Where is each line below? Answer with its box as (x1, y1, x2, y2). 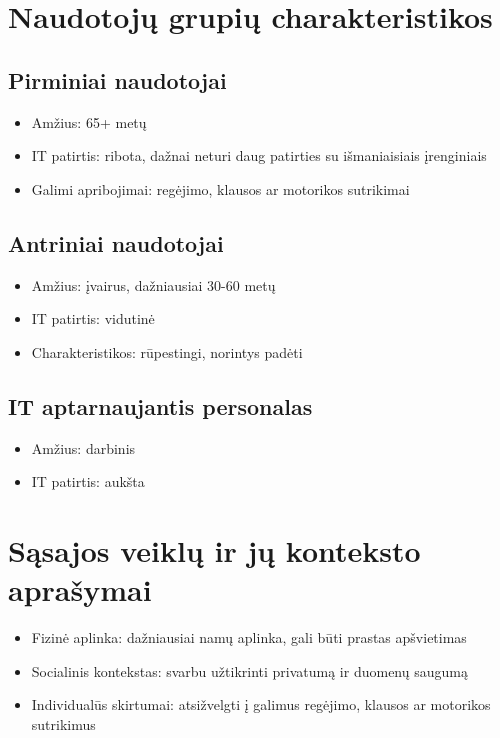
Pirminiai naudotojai (8, 64, 227, 95)
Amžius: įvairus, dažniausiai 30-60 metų (31, 274, 276, 295)
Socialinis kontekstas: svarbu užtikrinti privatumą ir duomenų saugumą (31, 660, 468, 681)
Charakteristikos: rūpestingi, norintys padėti (31, 341, 303, 362)
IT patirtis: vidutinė (31, 308, 155, 329)
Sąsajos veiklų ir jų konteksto (8, 529, 421, 570)
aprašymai (8, 569, 152, 610)
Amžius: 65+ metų (31, 111, 147, 132)
